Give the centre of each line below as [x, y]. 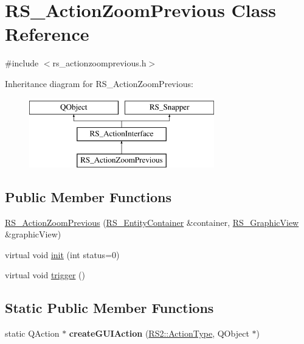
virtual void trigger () [45, 275]
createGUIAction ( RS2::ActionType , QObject [159, 333]
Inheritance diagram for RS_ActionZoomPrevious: [99, 83]
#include [22, 63]
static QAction [32, 333]
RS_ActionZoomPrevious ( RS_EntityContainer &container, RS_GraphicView [152, 222]
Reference [47, 34]
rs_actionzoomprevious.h [99, 63]
